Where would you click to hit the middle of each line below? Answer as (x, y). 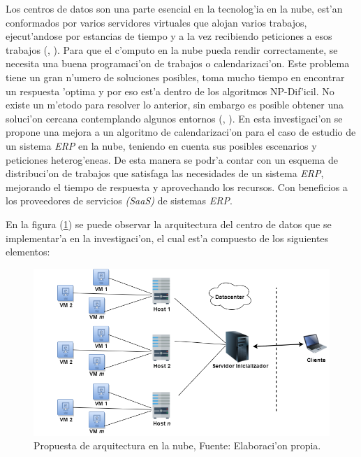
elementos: (28, 252)
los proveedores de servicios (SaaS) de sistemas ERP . (119, 201)
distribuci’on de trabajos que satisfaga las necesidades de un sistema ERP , (165, 173)
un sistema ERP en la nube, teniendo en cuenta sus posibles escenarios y (161, 145)
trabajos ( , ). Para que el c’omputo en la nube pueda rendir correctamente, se (172, 49)
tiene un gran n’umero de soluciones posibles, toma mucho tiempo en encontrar (175, 77)
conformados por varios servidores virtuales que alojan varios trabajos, (156, 22)
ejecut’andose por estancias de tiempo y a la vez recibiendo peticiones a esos (169, 36)
